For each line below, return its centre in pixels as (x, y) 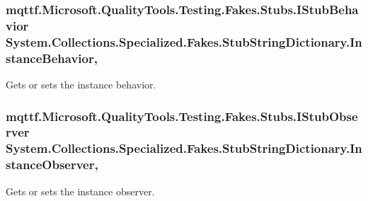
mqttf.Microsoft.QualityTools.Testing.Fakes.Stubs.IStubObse (182, 116)
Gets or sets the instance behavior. (81, 84)
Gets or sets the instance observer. (80, 191)
